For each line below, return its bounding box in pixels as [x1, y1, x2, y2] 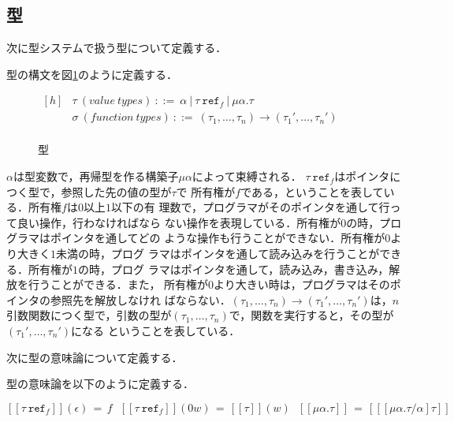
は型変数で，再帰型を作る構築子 [13, 168, 179, 185]
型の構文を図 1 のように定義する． [6, 65, 177, 82]
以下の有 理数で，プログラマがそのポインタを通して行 [110, 199, 390, 215]
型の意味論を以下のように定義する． [6, 375, 194, 392]
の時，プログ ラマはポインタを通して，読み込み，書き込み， [78, 260, 389, 277]
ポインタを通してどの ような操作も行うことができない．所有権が [50, 230, 385, 246]
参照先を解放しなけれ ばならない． [50, 291, 231, 308]
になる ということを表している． [70, 323, 240, 339]
